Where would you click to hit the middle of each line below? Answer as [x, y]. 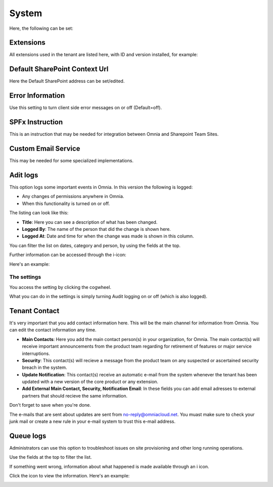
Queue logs [28, 436]
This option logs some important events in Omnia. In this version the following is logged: [101, 187]
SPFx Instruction [36, 122]
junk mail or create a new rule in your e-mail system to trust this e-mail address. [92, 421]
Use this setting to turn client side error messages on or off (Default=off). [85, 108]
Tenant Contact [34, 311]
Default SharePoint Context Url [59, 69]
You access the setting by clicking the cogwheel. [60, 287]
